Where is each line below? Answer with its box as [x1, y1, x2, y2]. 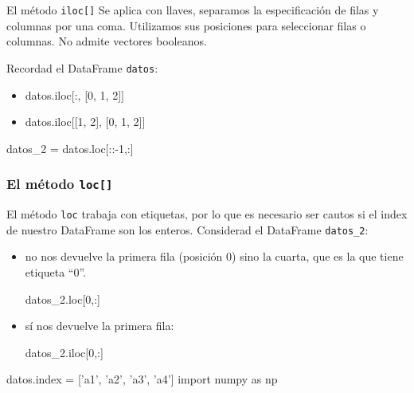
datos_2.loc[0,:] [25, 290, 101, 307]
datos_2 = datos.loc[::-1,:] [6, 140, 134, 156]
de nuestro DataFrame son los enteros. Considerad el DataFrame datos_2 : [6, 221, 369, 238]
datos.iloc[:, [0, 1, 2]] [25, 86, 124, 103]
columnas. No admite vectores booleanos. [6, 33, 207, 49]
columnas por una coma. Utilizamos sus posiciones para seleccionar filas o [6, 17, 366, 33]
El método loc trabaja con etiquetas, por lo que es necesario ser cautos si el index [6, 206, 408, 222]
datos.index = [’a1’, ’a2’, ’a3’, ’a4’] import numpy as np [6, 371, 278, 387]
